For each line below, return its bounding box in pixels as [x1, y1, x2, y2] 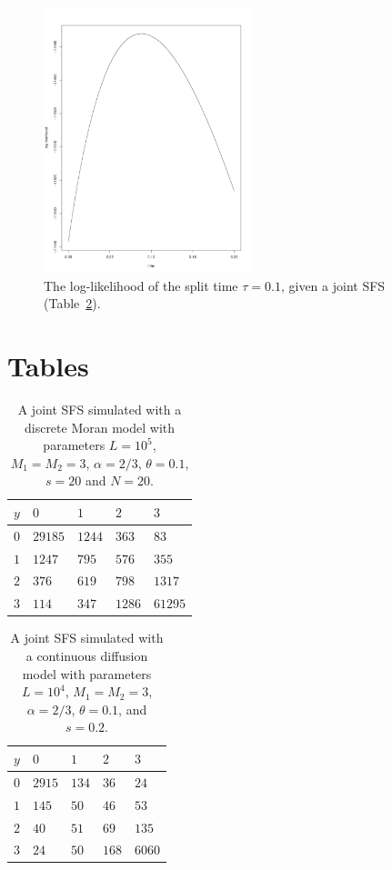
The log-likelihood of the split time [44, 275, 238, 295]
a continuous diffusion [25, 646, 148, 665]
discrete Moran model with [24, 417, 176, 436]
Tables [7, 347, 89, 385]
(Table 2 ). [44, 294, 101, 313]
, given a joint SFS [280, 275, 386, 295]
